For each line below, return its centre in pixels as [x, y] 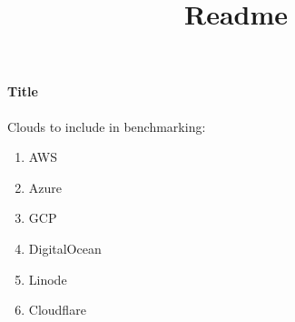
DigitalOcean [65, 248]
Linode [48, 279]
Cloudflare [57, 310]
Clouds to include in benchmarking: [107, 126]
